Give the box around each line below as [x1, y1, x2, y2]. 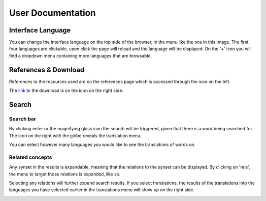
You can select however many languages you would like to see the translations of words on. [9, 142, 196, 147]
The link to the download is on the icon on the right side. [9, 87, 124, 93]
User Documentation [9, 7, 96, 18]
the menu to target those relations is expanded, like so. [9, 171, 121, 177]
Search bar [9, 115, 36, 122]
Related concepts [9, 154, 52, 161]
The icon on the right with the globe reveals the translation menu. [9, 133, 142, 139]
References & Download [9, 65, 85, 74]
